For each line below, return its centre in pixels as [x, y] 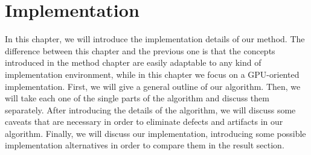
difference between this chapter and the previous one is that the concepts [140, 50]
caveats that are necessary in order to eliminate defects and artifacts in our [144, 122]
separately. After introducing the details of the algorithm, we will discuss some [150, 109]
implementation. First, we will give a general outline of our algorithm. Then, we [153, 86]
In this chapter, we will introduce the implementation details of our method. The [155, 39]
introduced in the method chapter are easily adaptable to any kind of [133, 62]
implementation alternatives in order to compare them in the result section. [145, 145]
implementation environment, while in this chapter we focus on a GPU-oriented [152, 74]
